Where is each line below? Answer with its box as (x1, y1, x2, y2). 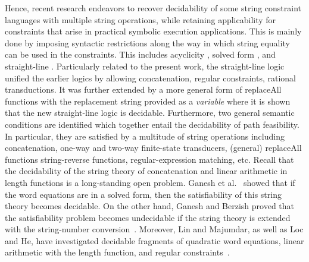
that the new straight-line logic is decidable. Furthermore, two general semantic (5, 106, 295, 119)
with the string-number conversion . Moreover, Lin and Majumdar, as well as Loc (5, 223, 304, 235)
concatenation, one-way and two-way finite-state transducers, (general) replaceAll (5, 141, 302, 154)
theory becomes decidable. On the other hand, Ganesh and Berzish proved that (5, 200, 295, 212)
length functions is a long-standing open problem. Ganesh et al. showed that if (5, 176, 295, 188)
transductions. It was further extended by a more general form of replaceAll (5, 83, 282, 96)
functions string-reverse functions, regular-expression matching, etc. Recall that (5, 153, 294, 165)
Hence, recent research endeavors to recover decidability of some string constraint (5, 2, 302, 14)
